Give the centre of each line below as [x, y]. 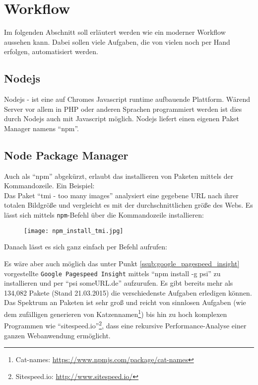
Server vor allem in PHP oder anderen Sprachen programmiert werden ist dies [123, 109]
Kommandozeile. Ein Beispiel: [49, 186]
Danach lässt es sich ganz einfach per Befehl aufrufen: [86, 247]
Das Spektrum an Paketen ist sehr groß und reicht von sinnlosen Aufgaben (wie [125, 302]
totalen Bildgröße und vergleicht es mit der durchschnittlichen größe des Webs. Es [129, 205]
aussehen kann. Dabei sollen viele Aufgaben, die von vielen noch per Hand [117, 41]
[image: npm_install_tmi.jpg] [74, 231]
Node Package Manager [66, 155]
